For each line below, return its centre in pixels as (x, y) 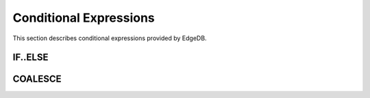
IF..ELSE (30, 58)
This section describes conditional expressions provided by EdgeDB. (110, 38)
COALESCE (37, 79)
